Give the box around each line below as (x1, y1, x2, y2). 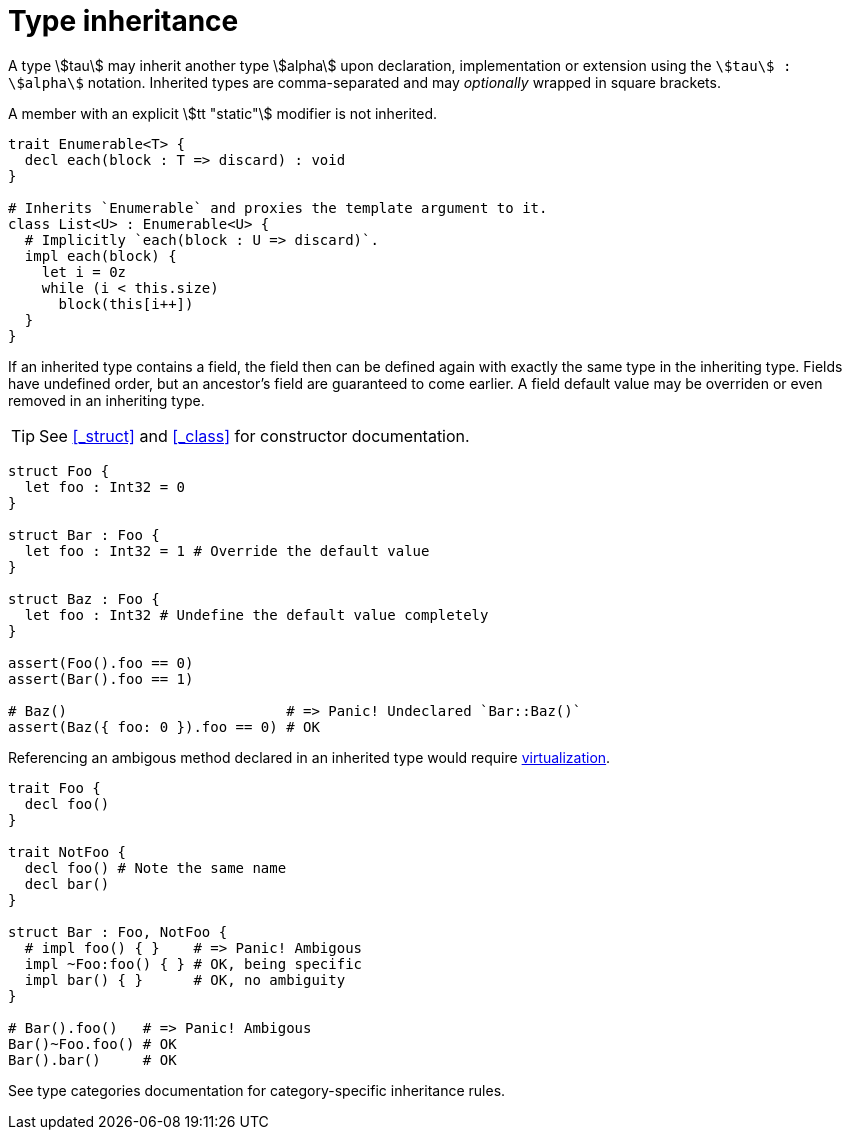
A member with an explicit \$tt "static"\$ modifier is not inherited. (8, 104, 438, 122)
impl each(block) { (24, 247, 177, 264)
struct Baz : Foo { (8, 590, 160, 607)
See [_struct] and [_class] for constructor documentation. (39, 425, 470, 446)
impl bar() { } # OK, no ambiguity (24, 971, 346, 988)
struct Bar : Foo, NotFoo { (8, 923, 228, 940)
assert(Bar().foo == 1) (8, 670, 194, 687)
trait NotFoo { (8, 843, 127, 860)
